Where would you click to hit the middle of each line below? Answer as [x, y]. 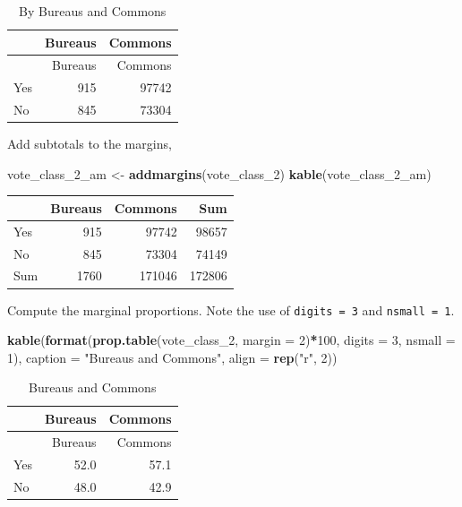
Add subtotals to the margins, [90, 144]
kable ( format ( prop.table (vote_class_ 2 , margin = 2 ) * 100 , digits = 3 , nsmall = [231, 340]
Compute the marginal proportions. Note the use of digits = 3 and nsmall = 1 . [231, 309]
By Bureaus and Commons [93, 11]
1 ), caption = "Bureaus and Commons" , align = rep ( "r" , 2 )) [172, 357]
